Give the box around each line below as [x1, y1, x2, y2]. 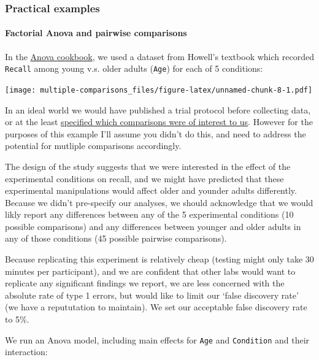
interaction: [5, 345, 48, 358]
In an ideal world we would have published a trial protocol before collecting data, [5, 103, 311, 116]
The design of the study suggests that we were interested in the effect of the [5, 159, 291, 172]
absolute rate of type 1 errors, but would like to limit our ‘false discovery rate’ [5, 288, 299, 301]
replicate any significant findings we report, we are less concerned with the [5, 277, 285, 289]
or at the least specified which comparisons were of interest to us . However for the [5, 115, 313, 128]
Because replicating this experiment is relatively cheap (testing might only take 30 [5, 253, 314, 266]
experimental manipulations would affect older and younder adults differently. [5, 184, 297, 197]
